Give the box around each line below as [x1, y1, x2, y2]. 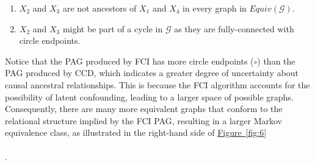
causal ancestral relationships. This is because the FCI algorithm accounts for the [5, 78, 310, 91]
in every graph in [183, 2, 247, 14]
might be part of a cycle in [62, 22, 163, 35]
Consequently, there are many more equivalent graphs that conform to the [5, 102, 283, 115]
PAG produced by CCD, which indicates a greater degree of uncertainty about [5, 66, 299, 79]
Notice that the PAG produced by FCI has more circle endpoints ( [5, 54, 254, 67]
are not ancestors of [62, 2, 137, 14]
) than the [257, 54, 295, 67]
